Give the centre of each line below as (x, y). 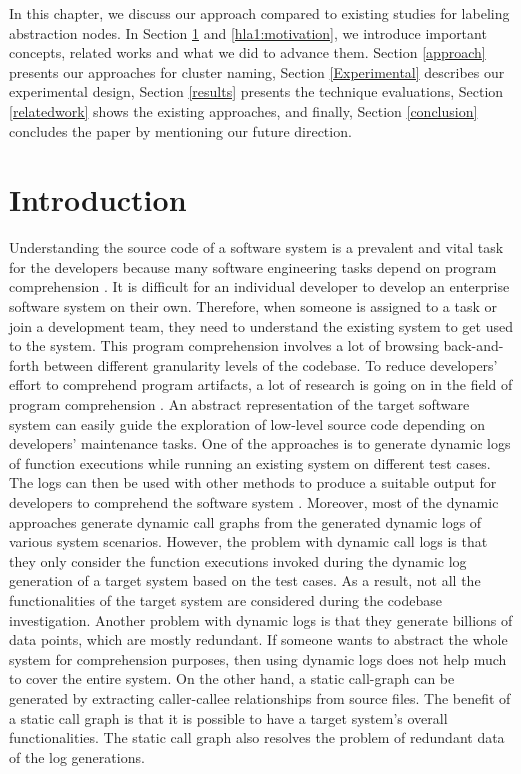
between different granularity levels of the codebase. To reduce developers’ (270, 364)
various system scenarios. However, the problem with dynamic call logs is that (248, 541)
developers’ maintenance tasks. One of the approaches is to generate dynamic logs (260, 443)
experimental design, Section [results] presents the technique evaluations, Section (256, 91)
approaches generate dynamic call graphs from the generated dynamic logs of (245, 521)
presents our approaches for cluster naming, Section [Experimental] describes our (257, 71)
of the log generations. (77, 756)
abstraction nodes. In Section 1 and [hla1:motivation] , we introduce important (248, 32)
